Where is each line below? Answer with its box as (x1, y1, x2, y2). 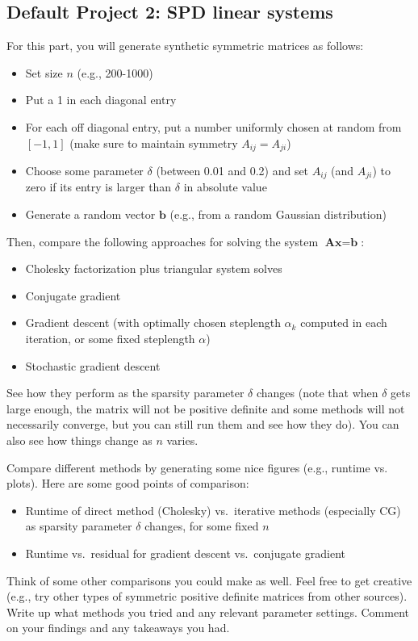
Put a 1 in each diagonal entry (25, 91, 177, 108)
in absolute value (183, 178, 267, 195)
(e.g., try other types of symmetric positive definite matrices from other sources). (6, 588, 408, 605)
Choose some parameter (25, 162, 144, 179)
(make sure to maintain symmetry (69, 134, 238, 151)
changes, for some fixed (144, 517, 259, 534)
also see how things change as (6, 432, 153, 449)
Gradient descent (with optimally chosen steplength (25, 314, 281, 331)
